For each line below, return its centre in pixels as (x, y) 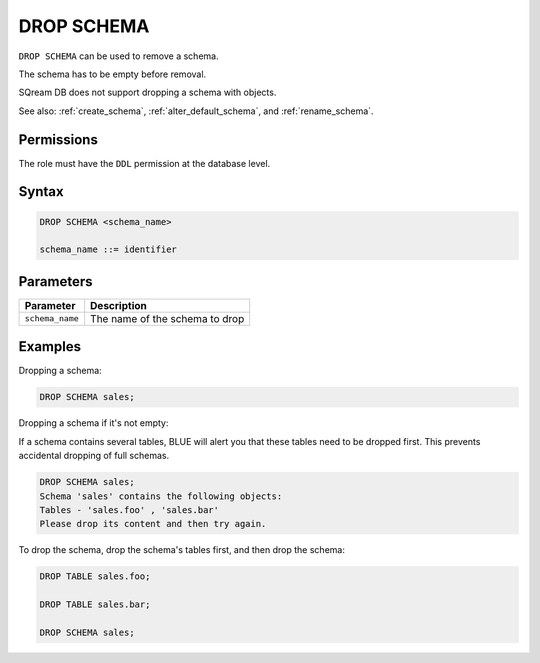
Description (118, 305)
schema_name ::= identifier (108, 249)
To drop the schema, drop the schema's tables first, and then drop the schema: (181, 550)
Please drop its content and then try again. (153, 524)
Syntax (41, 191)
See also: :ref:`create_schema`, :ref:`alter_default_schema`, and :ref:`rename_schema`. (196, 111)
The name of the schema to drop (167, 318)
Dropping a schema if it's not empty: (93, 423)
